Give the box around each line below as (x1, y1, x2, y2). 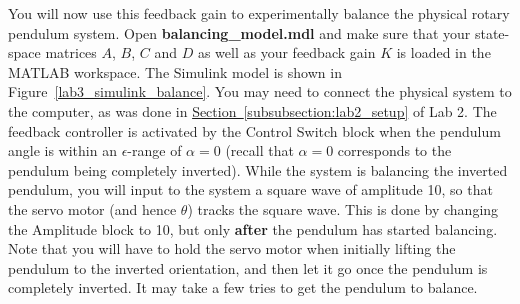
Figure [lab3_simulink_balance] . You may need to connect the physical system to (8, 81, 512, 102)
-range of (127, 140, 182, 161)
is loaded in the (396, 42, 491, 63)
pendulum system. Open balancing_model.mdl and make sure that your (8, 22, 471, 43)
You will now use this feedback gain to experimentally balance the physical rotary (8, 3, 510, 23)
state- (474, 22, 510, 43)
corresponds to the (337, 140, 452, 161)
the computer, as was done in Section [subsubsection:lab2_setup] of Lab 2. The (8, 100, 497, 121)
